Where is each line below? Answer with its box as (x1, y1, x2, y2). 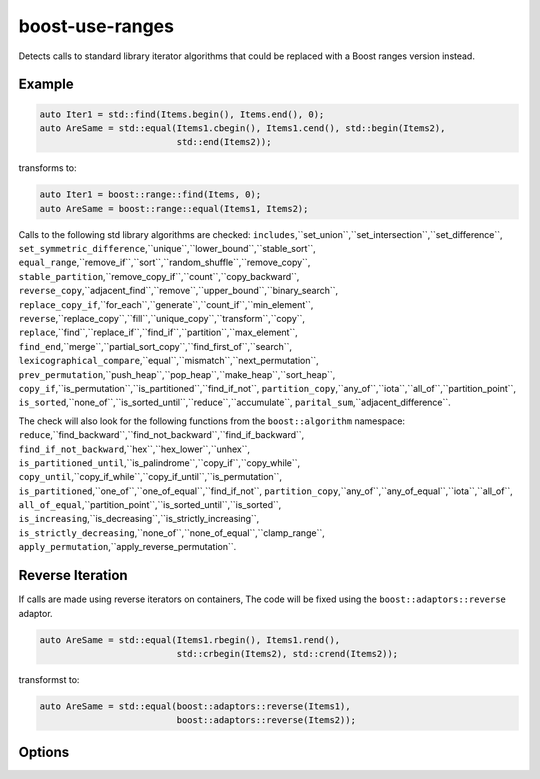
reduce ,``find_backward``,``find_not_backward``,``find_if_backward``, (18, 429, 305, 441)
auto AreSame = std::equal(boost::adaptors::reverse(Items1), (39, 700, 351, 712)
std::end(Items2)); (176, 136, 272, 148)
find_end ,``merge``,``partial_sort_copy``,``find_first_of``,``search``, (18, 340, 293, 352)
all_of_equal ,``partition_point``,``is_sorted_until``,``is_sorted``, (18, 499, 282, 511)
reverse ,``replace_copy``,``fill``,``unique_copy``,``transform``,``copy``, (18, 313, 305, 325)
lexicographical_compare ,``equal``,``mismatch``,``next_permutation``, (18, 355, 319, 367)
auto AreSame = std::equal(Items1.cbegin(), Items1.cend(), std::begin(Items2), (39, 122, 446, 134)
